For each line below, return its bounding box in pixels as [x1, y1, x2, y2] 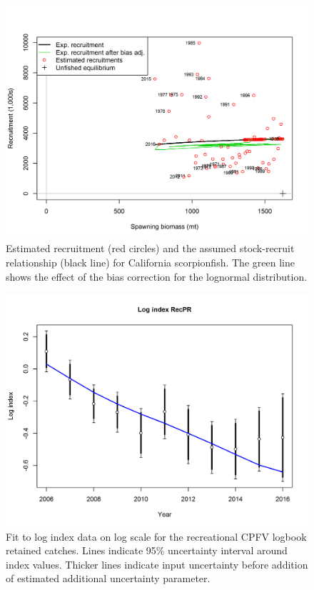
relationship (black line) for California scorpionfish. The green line [6, 255, 295, 270]
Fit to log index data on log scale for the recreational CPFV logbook [6, 529, 307, 544]
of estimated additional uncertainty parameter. [6, 571, 211, 586]
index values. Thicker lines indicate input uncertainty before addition [6, 556, 308, 571]
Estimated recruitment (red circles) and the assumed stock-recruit [6, 241, 295, 256]
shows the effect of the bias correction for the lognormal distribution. [6, 269, 308, 284]
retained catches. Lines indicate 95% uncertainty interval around [6, 543, 288, 558]
